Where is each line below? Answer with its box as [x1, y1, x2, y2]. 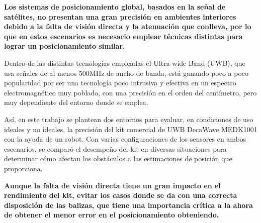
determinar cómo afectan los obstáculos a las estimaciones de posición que [4, 153, 232, 164]
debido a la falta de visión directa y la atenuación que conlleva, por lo [4, 21, 251, 32]
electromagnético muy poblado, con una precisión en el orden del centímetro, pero [4, 87, 257, 97]
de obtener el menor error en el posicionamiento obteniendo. [4, 209, 219, 220]
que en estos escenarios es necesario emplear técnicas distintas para [4, 31, 243, 41]
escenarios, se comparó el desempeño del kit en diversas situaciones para [4, 143, 227, 154]
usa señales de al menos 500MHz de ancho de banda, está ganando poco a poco [4, 67, 249, 78]
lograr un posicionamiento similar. [4, 41, 125, 51]
